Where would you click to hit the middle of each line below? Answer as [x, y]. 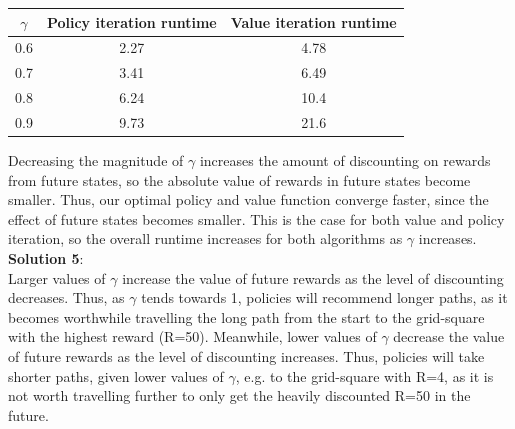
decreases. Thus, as [66, 297]
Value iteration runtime [313, 21]
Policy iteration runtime [131, 21]
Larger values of [57, 277]
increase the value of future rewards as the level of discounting [313, 277]
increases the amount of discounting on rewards [345, 159]
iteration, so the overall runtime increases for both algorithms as [205, 238]
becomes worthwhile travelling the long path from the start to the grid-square [246, 316]
